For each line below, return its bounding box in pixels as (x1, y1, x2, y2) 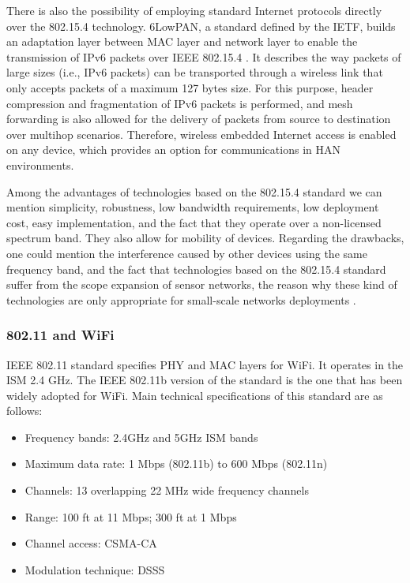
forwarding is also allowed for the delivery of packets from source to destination (6, 110, 391, 127)
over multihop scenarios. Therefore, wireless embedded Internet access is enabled (6, 125, 397, 142)
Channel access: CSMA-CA (24, 535, 157, 551)
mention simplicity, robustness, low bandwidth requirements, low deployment (6, 199, 379, 215)
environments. (6, 156, 74, 173)
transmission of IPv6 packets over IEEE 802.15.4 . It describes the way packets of (6, 48, 401, 65)
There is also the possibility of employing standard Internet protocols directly (6, 2, 382, 18)
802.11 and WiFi (6, 325, 115, 345)
